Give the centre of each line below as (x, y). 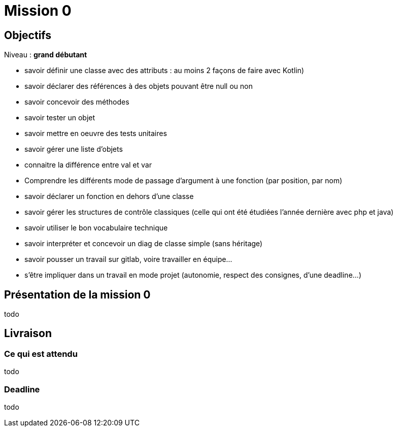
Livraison (28, 334)
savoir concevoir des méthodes (77, 102)
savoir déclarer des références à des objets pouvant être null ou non (139, 86)
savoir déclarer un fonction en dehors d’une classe (109, 196)
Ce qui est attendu (41, 354)
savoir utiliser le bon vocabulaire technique (96, 228)
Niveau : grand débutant (46, 55)
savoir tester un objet (60, 118)
